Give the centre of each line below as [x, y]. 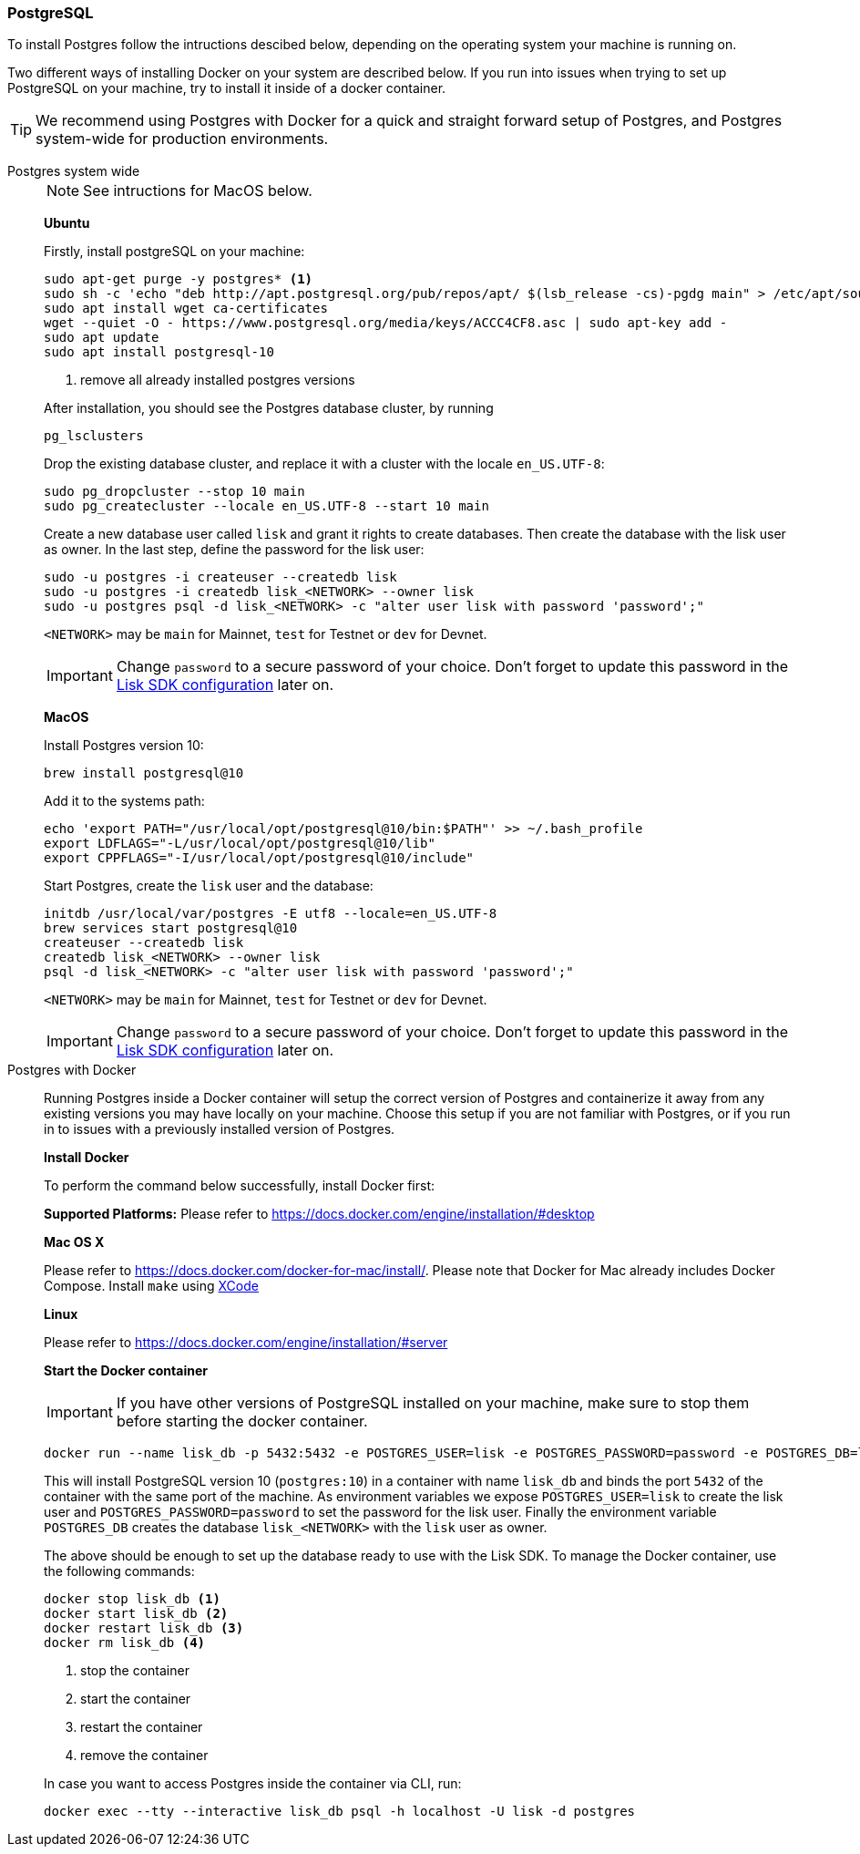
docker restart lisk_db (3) [144, 1628]
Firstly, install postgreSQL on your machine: [174, 252]
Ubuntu [67, 223]
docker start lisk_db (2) [136, 1614]
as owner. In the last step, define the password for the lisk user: [234, 550]
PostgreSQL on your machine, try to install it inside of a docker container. [227, 88]
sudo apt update [102, 338]
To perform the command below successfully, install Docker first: [240, 1186]
